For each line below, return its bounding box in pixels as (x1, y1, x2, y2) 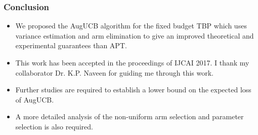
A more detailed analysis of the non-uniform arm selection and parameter (15, 111, 244, 122)
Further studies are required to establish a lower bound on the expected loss (15, 84, 251, 95)
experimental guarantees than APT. (15, 40, 127, 51)
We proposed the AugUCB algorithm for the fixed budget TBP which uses (15, 20, 247, 31)
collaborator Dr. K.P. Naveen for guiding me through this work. (15, 67, 213, 78)
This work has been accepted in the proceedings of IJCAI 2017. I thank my (15, 57, 249, 68)
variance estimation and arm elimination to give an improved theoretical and (15, 30, 254, 41)
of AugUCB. (15, 94, 54, 105)
